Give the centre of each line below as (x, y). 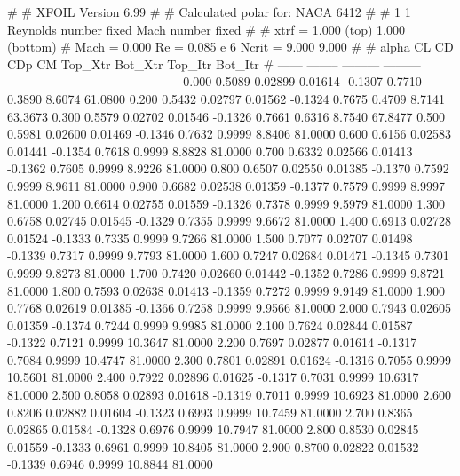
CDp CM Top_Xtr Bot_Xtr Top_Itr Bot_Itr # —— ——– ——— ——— (214, 63)
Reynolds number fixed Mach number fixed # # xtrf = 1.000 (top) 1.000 (206, 29)
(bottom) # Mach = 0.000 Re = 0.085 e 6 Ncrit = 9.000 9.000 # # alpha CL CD (230, 47)
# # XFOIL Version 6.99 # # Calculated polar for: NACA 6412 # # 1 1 (209, 12)
